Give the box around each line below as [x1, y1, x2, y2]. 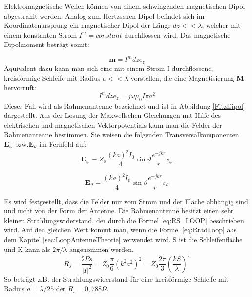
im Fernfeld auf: [39, 138, 87, 149]
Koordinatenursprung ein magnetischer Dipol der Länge [4, 20, 171, 30]
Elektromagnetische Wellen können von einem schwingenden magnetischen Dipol [4, 1, 245, 11]
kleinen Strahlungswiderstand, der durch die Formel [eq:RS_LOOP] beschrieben [4, 215, 244, 225]
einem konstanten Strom [4, 29, 77, 40]
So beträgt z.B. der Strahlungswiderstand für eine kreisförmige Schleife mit [4, 274, 229, 284]
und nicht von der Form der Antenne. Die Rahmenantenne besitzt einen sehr [4, 206, 234, 216]
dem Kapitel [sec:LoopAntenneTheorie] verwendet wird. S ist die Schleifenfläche [4, 234, 243, 244]
